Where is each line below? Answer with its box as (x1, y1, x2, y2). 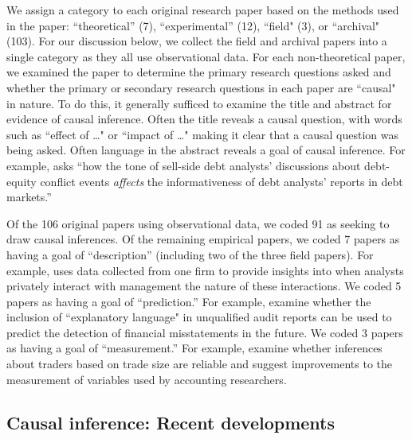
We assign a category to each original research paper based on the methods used (6, 2, 399, 17)
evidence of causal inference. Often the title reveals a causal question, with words (6, 111, 402, 127)
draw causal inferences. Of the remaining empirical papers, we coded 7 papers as (6, 231, 400, 247)
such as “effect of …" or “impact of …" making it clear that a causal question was (6, 126, 399, 142)
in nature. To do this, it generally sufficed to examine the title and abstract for (6, 95, 392, 111)
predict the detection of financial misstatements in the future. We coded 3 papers (6, 324, 403, 340)
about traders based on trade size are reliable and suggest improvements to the (6, 355, 393, 372)
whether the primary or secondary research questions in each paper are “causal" (6, 79, 396, 95)
